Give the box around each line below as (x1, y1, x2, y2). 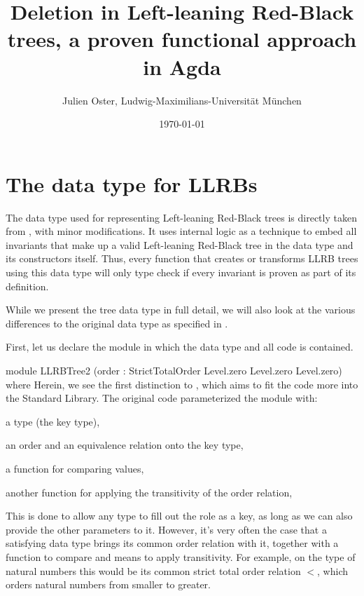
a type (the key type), (6, 414, 100, 428)
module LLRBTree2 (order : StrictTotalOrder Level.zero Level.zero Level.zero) (6, 363, 342, 377)
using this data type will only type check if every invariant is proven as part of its (6, 265, 356, 279)
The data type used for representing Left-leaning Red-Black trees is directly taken (6, 210, 357, 224)
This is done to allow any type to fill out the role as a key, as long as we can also (6, 508, 353, 523)
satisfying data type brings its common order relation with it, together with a (6, 536, 339, 550)
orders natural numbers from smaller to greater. (6, 577, 211, 592)
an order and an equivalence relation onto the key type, (6, 438, 244, 452)
